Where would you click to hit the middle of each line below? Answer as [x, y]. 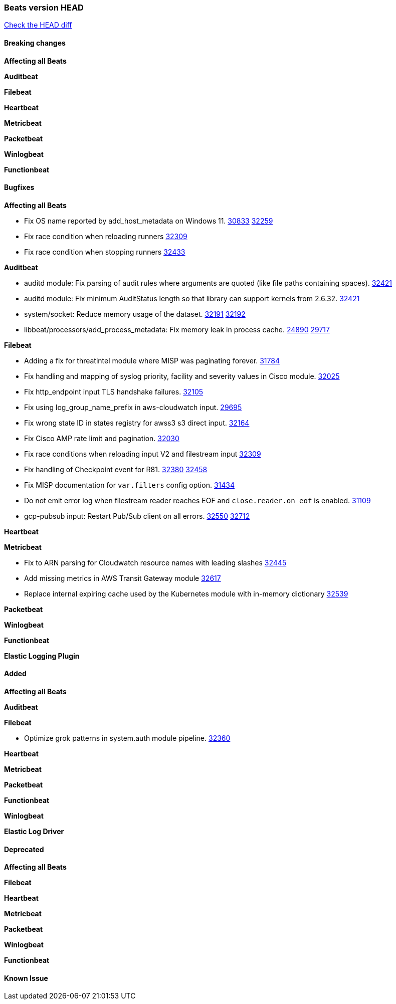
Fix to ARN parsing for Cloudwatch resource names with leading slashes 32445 [155, 562]
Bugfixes [19, 187]
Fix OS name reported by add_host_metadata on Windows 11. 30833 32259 [149, 221]
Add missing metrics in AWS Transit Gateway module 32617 [123, 578]
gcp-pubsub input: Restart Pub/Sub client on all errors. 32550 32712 [137, 516]
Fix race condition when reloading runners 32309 [106, 236]
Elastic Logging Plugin [42, 656]
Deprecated [24, 849]
